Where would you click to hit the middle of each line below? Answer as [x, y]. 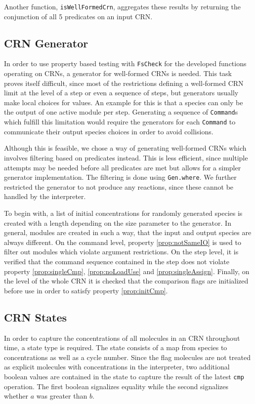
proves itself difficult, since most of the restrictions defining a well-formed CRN [124, 83]
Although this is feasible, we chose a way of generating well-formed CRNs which [125, 148]
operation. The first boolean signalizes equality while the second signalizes [116, 386]
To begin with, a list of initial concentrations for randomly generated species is [123, 213]
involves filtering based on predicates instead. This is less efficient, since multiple [126, 157]
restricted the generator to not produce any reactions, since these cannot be [119, 186]
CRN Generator [46, 43]
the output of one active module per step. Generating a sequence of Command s [121, 112]
